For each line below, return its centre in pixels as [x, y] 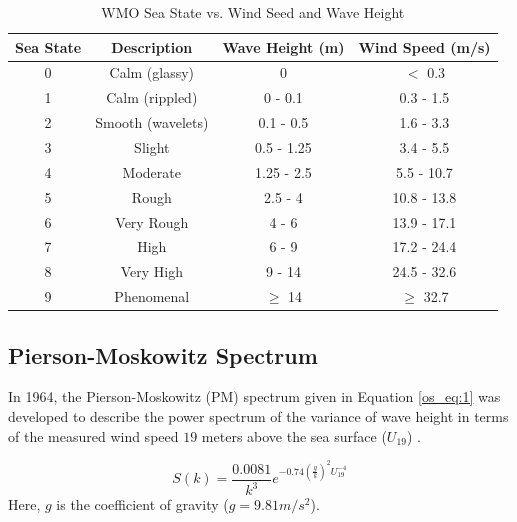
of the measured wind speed [93, 435]
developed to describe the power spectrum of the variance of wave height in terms [258, 415]
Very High [151, 271]
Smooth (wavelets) [152, 122]
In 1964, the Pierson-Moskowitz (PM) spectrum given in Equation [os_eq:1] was [254, 396]
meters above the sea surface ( [294, 435]
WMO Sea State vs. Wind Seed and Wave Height [253, 12]
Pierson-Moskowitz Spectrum [163, 354]
